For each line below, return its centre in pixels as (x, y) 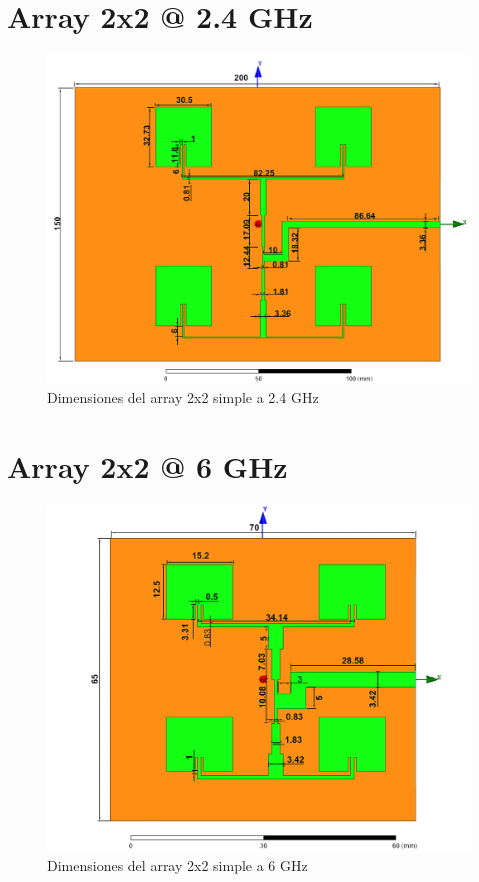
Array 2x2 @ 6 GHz (147, 465)
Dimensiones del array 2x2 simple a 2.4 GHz (183, 397)
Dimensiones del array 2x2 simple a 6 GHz (177, 864)
